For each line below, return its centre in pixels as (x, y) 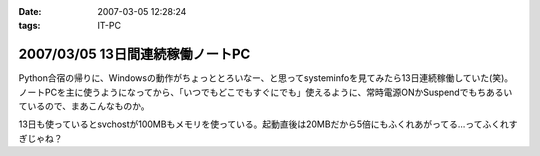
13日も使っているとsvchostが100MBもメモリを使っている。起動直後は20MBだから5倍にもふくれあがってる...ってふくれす (268, 124)
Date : (30, 11)
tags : (29, 26)
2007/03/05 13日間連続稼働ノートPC (134, 54)
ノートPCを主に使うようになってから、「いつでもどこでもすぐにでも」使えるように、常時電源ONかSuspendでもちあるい (265, 92)
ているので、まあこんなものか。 (84, 106)
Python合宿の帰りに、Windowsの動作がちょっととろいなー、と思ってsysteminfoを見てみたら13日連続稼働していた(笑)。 (266, 78)
